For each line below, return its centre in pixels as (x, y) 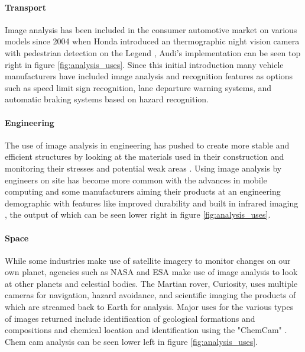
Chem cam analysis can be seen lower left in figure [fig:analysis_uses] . (131, 341)
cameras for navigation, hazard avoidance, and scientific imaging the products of (150, 295)
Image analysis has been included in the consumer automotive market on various (151, 29)
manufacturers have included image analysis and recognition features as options (149, 76)
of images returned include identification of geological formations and (130, 318)
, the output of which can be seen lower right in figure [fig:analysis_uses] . (138, 214)
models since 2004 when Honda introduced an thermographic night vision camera (152, 41)
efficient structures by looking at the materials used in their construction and (145, 156)
